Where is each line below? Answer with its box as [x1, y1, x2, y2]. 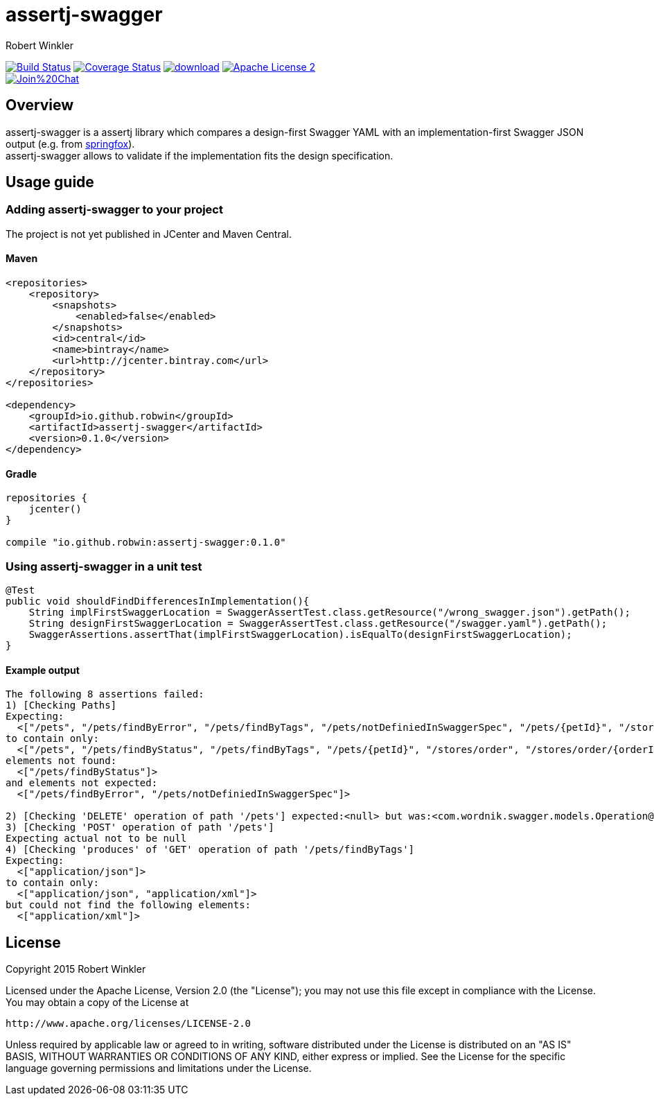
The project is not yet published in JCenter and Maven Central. [6, 227, 292, 240]
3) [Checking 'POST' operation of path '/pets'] [6, 822, 274, 833]
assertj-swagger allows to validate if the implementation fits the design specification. [6, 149, 394, 162]
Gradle [6, 467, 37, 480]
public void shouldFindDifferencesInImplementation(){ [6, 596, 310, 607]
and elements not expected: [6, 777, 158, 789]
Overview [6, 96, 74, 114]
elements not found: [6, 755, 117, 767]
